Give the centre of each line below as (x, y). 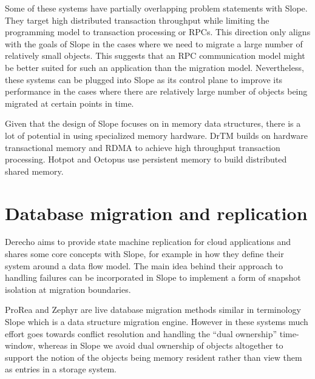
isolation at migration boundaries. (68, 289)
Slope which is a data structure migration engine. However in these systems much (157, 321)
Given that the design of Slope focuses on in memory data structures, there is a (153, 123)
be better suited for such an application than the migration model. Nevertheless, (154, 67)
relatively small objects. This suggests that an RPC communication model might (155, 55)
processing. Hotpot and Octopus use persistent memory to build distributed (146, 159)
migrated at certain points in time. (69, 103)
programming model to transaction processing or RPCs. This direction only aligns (158, 32)
